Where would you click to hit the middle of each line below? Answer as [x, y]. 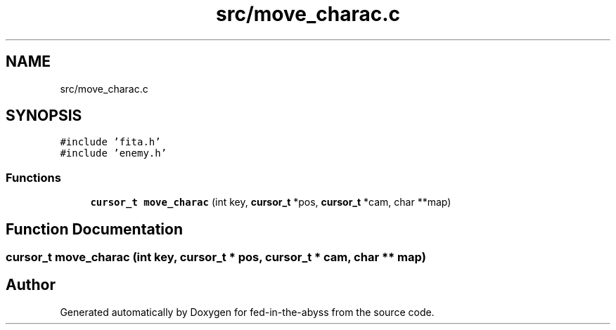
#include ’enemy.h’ [114, 153]
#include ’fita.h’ [110, 142]
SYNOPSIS [44, 116]
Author [31, 285]
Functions [33, 177]
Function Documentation [94, 229]
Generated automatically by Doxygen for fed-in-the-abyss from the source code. [247, 312]
